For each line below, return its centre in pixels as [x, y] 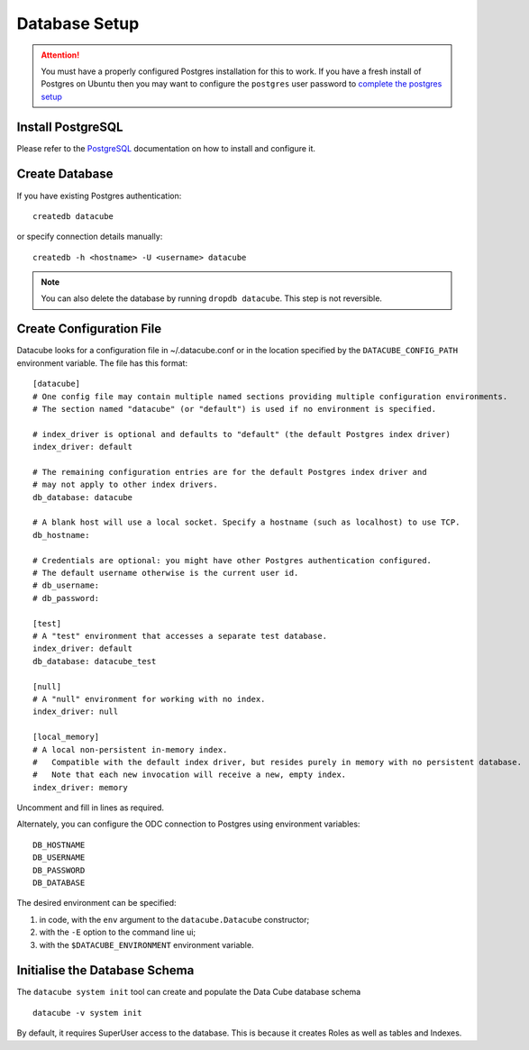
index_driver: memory [80, 787]
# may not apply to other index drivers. [125, 485]
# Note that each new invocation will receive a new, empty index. [190, 775]
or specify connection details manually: [90, 237]
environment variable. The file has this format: [102, 363]
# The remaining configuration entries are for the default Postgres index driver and [230, 472]
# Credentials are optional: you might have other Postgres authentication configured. [233, 560]
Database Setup [78, 23]
